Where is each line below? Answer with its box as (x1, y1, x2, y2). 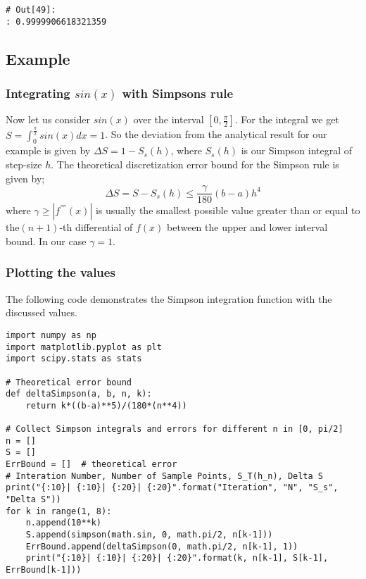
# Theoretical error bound (6, 377, 132, 387)
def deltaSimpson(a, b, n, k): (6, 389, 152, 399)
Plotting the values (6, 263, 115, 281)
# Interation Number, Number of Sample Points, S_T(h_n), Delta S (6, 471, 324, 481)
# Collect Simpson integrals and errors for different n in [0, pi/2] (6, 424, 343, 435)
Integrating (6, 85, 70, 102)
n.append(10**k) (25, 518, 102, 528)
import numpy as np (6, 330, 96, 340)
